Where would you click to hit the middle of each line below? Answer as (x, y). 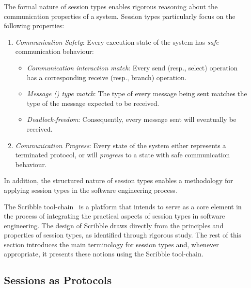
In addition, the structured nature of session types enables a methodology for (118, 180)
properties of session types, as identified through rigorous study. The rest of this (123, 235)
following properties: (34, 25)
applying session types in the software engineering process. (91, 190)
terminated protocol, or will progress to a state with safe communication (123, 155)
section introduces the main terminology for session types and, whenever (111, 244)
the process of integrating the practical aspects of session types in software (115, 216)
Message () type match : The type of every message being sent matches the (137, 93)
